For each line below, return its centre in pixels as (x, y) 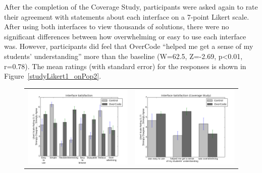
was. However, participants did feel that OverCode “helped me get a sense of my (129, 46)
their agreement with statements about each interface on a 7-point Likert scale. (127, 16)
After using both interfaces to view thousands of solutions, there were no (117, 26)
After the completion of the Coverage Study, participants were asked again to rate (131, 7)
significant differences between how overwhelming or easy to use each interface (125, 36)
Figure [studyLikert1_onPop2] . (53, 76)
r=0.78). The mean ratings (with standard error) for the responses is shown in (125, 66)
